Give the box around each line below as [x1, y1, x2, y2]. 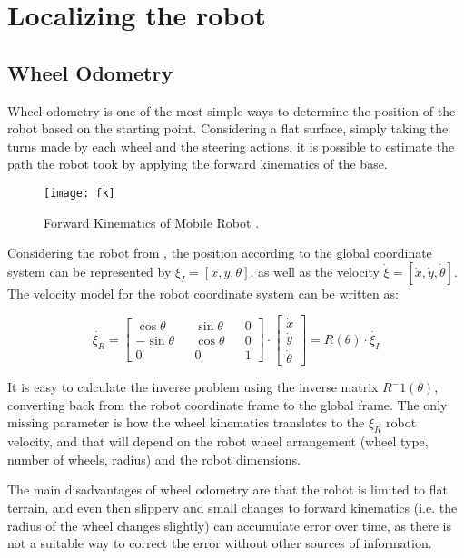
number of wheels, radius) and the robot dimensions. [7, 449, 301, 468]
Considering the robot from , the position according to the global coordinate [7, 243, 432, 262]
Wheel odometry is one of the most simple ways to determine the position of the [7, 101, 456, 120]
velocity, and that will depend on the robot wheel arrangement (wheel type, [7, 432, 429, 451]
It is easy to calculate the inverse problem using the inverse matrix [7, 377, 379, 396]
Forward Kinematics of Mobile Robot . [44, 212, 260, 231]
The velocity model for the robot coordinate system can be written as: [7, 283, 399, 302]
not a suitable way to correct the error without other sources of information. [7, 534, 432, 553]
